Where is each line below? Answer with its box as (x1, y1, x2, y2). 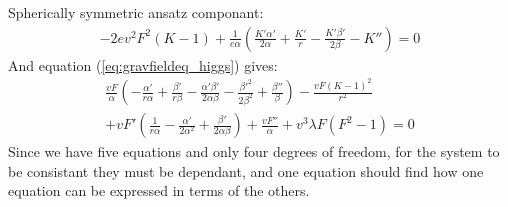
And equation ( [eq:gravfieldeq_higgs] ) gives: (8, 54, 278, 75)
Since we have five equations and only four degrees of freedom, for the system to (8, 141, 500, 162)
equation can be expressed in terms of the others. (8, 180, 310, 201)
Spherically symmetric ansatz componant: (8, 2, 264, 22)
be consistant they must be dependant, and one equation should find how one (8, 160, 484, 181)
